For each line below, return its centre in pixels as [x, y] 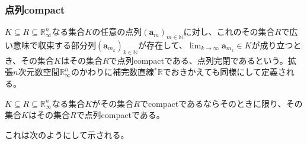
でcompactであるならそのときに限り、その [221, 103]
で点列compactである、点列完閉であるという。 [198, 60]
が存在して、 [162, 45]
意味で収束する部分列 [54, 45]
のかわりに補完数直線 [112, 72]
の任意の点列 [117, 32]
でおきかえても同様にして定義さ [224, 72]
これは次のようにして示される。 [67, 134]
